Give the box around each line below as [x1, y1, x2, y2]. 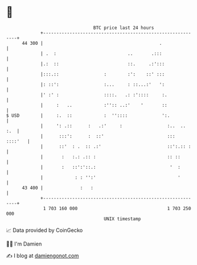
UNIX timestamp [103, 215, 142, 222]
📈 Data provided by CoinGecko [6, 227, 83, 234]
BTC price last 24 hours [93, 25, 155, 31]
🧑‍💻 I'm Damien [6, 240, 42, 247]
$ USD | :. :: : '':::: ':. [6, 112, 170, 119]
